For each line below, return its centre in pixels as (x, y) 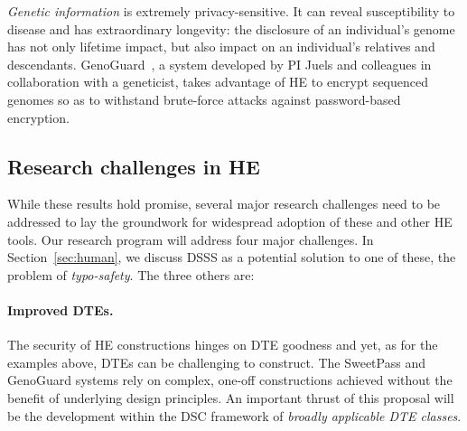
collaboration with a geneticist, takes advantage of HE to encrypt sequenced (218, 82)
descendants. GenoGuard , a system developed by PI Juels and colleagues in (219, 64)
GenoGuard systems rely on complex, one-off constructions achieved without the (230, 380)
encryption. (38, 117)
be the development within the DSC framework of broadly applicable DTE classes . (234, 415)
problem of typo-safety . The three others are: (131, 274)
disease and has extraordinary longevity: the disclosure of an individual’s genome (231, 28)
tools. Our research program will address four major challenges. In (191, 239)
